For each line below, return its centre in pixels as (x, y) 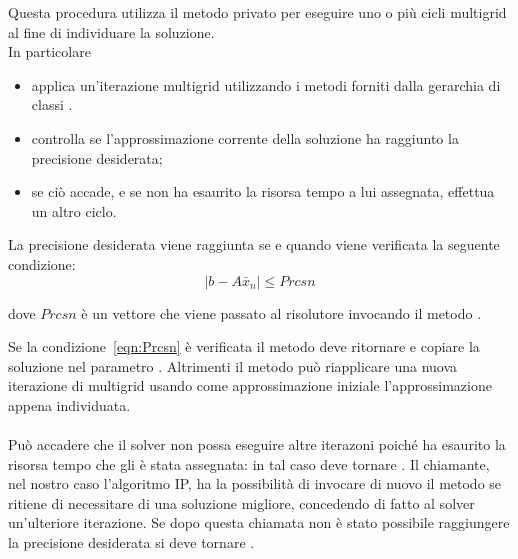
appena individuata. (69, 404)
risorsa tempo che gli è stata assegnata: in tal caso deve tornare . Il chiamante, (249, 463)
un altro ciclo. (74, 210)
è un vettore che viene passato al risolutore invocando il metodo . (281, 312)
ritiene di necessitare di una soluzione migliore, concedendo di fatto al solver (241, 502)
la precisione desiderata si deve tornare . (131, 542)
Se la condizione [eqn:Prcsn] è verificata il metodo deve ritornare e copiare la (244, 346)
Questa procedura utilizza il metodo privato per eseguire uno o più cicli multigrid (257, 12)
